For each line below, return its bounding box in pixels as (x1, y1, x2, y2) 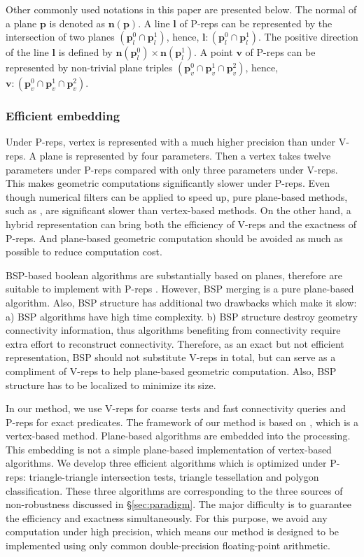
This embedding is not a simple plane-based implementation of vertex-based (6, 442, 332, 456)
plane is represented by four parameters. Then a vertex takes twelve (39, 148, 331, 162)
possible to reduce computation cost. (6, 244, 162, 259)
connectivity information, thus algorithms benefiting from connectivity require (6, 323, 341, 337)
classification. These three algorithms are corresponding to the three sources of (6, 483, 343, 498)
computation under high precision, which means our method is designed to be (6, 524, 339, 539)
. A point (194, 45, 233, 59)
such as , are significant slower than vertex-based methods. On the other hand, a (6, 203, 351, 218)
